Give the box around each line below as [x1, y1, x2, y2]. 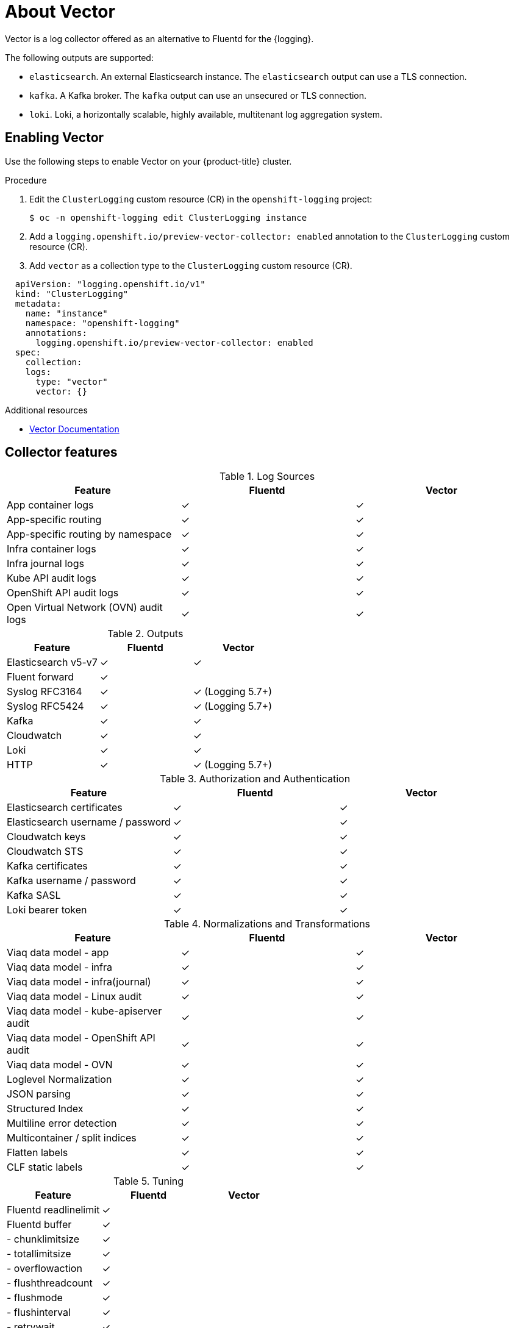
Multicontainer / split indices [7, 1132, 137, 1144]
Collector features [5, 444, 118, 460]
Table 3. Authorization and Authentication [160, 773, 351, 785]
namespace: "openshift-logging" [25, 318, 180, 328]
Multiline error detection [7, 1117, 117, 1130]
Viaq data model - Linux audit [7, 990, 142, 1003]
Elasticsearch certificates [7, 801, 123, 814]
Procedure [5, 174, 47, 185]
